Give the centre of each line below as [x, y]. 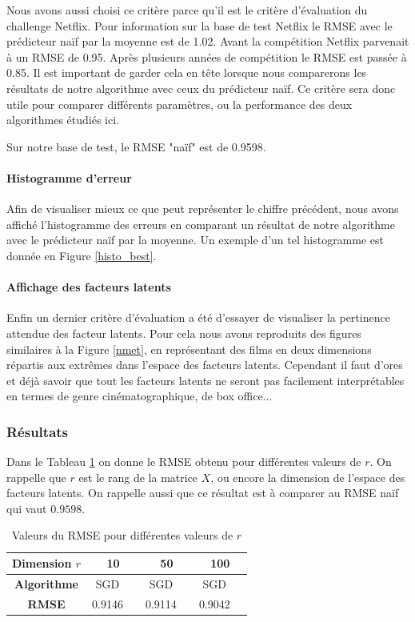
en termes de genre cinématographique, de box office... [140, 396]
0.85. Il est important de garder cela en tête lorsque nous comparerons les [187, 72]
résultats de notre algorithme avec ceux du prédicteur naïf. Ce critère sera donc [201, 88]
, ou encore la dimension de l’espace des [308, 477]
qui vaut [27, 508]
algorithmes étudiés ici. [63, 120]
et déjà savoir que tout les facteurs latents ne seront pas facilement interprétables [206, 380]
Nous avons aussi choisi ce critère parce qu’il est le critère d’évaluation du [187, 10]
